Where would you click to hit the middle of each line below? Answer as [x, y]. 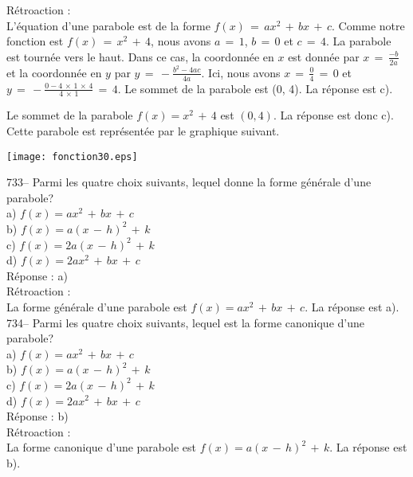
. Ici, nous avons [241, 72]
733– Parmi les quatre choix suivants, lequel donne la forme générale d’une [189, 182]
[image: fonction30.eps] [72, 156]
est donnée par [324, 56]
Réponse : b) [37, 416]
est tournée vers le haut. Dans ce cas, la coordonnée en [140, 56]
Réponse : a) [37, 275]
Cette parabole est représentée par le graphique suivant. [143, 130]
